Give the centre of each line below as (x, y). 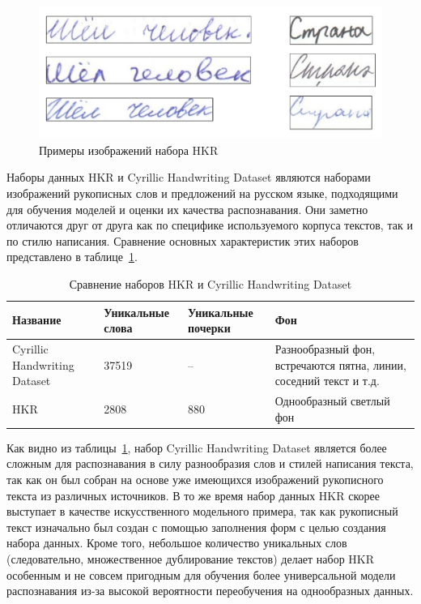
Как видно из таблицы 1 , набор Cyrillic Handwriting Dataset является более (197, 447)
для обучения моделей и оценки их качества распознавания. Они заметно (187, 209)
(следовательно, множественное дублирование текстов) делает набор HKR (191, 558)
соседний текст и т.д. (327, 381)
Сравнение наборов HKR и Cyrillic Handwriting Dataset (210, 284)
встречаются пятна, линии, (340, 364)
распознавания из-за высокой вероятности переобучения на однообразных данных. (210, 591)
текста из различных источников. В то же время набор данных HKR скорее (193, 495)
